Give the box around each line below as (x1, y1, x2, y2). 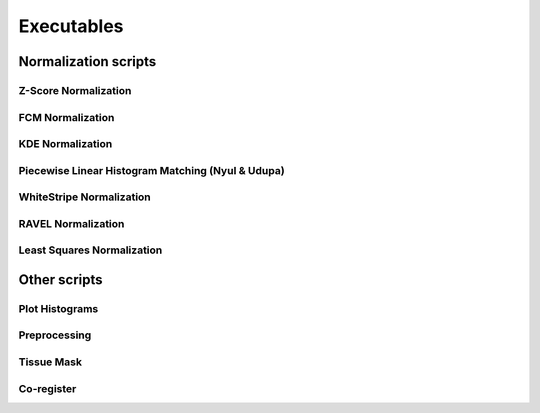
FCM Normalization (18, 110, 115, 124)
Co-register (18, 381, 77, 395)
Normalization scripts (18, 53, 157, 70)
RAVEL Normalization (18, 216, 125, 230)
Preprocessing (18, 328, 92, 342)
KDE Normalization (18, 137, 113, 151)
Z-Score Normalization (18, 83, 132, 97)
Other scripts (18, 271, 104, 288)
